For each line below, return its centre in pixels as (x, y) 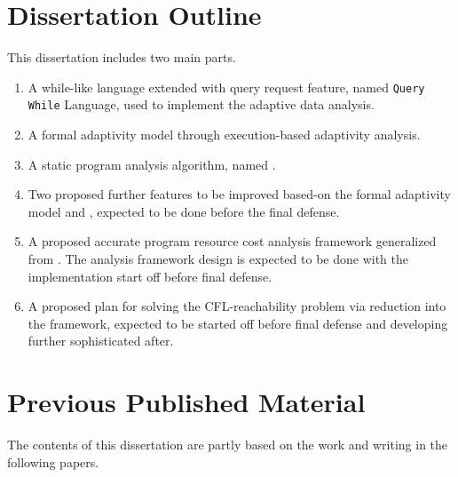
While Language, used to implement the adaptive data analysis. (201, 104)
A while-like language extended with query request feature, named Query (226, 87)
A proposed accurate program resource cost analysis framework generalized (232, 241)
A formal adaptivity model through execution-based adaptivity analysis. (224, 135)
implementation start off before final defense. (150, 276)
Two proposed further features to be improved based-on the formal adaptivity (239, 194)
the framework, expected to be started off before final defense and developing (238, 323)
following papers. (53, 461)
